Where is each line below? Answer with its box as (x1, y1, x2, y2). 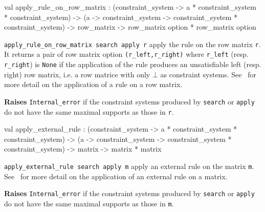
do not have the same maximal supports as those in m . (4, 198, 174, 208)
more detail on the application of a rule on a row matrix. (4, 79, 183, 90)
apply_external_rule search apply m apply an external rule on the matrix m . (4, 161, 254, 172)
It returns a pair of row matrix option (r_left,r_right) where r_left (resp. (4, 49, 249, 59)
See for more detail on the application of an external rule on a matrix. (4, 171, 228, 181)
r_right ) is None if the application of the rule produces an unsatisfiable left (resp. (4, 59, 261, 70)
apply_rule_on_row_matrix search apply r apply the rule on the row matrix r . (4, 38, 261, 49)
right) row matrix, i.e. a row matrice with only (4, 69, 150, 79)
